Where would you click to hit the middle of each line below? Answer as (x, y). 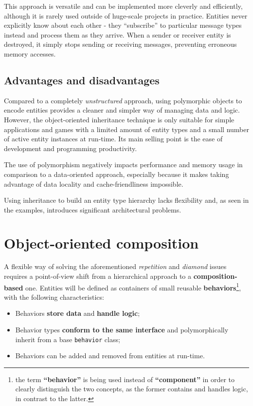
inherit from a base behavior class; (68, 339)
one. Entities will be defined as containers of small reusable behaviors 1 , (133, 287)
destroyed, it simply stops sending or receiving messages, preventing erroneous (120, 44)
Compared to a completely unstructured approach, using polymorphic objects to (123, 100)
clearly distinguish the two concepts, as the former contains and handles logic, (132, 389)
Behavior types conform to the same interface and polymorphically (122, 330)
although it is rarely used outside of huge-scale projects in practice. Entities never (126, 15)
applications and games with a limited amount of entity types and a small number (126, 129)
